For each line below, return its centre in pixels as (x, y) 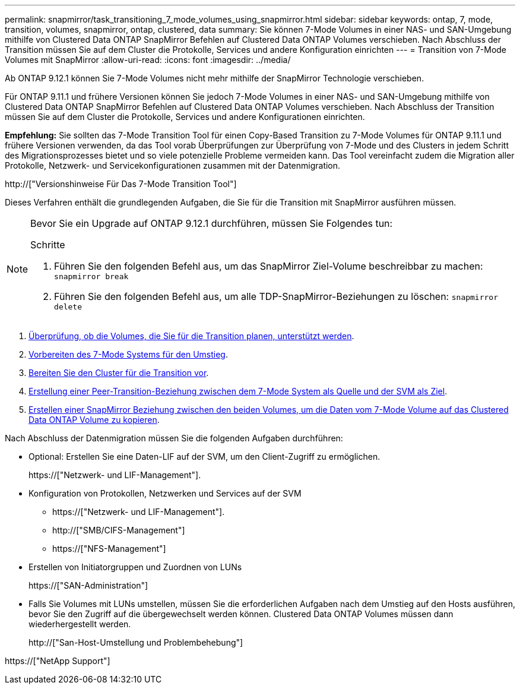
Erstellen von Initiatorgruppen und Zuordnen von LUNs (135, 567)
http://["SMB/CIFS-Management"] (119, 530)
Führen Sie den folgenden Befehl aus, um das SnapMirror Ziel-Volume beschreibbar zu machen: (269, 266)
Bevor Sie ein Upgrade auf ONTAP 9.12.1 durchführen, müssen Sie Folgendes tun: (212, 223)
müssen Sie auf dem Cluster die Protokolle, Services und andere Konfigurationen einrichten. (185, 117)
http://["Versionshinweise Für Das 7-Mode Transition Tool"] (121, 184)
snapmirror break (91, 276)
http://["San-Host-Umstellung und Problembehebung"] (136, 642)
